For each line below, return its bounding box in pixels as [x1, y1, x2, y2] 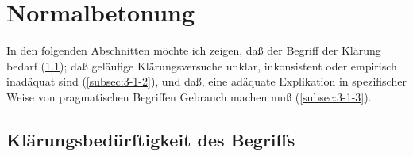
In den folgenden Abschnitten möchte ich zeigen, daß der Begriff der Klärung [6, 42, 381, 59]
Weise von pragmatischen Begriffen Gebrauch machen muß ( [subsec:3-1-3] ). [6, 88, 372, 105]
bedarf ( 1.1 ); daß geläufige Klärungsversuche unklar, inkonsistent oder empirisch [6, 57, 397, 74]
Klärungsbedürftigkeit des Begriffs [6, 127, 295, 151]
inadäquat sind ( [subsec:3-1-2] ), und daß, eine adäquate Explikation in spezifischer [6, 73, 407, 89]
